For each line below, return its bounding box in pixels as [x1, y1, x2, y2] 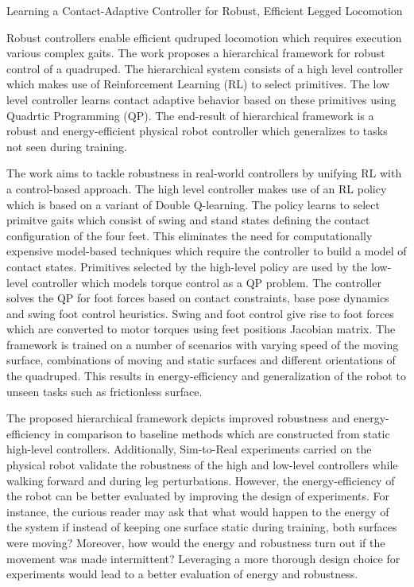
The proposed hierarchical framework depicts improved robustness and [6, 410, 350, 426]
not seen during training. [6, 138, 127, 154]
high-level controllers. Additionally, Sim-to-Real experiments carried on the [6, 441, 372, 457]
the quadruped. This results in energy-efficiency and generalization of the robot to [6, 367, 406, 384]
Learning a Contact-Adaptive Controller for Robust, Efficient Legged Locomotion [6, 2, 403, 18]
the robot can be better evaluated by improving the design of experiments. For [6, 488, 390, 504]
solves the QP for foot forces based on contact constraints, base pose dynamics [6, 290, 389, 306]
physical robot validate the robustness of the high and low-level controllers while [6, 457, 398, 473]
